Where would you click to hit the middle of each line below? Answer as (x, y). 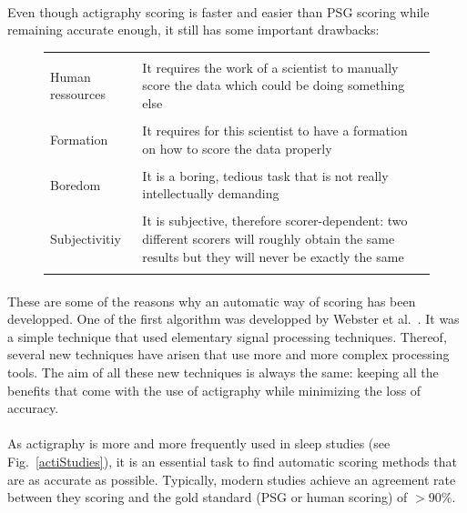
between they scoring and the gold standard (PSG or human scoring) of (208, 497)
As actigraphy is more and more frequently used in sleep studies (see (199, 443)
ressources (78, 94)
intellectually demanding (211, 193)
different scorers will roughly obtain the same (269, 239)
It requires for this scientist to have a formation (275, 131)
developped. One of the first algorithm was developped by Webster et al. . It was (233, 319)
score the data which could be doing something (274, 85)
